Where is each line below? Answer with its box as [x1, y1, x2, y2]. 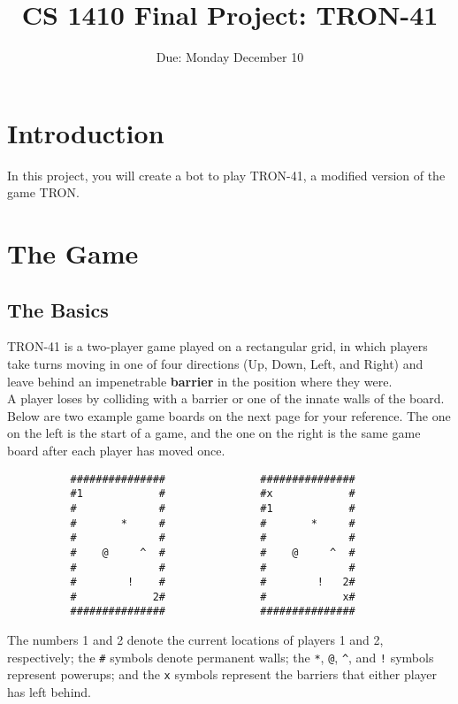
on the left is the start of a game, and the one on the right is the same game [7, 424, 421, 442]
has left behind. [7, 683, 91, 701]
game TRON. [7, 183, 80, 202]
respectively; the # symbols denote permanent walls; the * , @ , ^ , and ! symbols [7, 647, 434, 666]
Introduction [7, 114, 164, 150]
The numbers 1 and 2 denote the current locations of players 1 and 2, [7, 631, 384, 649]
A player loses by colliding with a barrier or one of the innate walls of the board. [7, 389, 445, 408]
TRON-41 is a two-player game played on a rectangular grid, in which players [7, 337, 428, 356]
